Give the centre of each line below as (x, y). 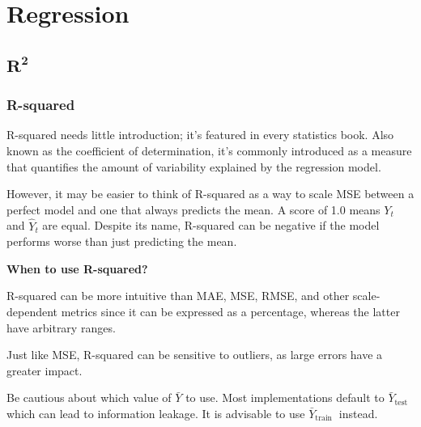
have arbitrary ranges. (61, 327)
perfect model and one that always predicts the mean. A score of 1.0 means (193, 209)
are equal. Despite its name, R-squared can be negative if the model (211, 225)
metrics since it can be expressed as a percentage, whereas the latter (230, 311)
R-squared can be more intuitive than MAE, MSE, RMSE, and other (178, 296)
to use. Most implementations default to (285, 397)
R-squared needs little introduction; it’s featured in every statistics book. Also (200, 135)
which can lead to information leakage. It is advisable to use (156, 413)
